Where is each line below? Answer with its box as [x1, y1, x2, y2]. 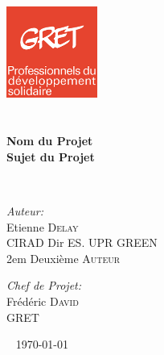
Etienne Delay [6, 218, 79, 235]
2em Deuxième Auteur [6, 249, 121, 266]
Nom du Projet [6, 132, 93, 149]
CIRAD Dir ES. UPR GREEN [6, 234, 158, 251]
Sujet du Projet [6, 148, 95, 165]
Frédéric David [6, 292, 79, 309]
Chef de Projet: [6, 277, 82, 294]
